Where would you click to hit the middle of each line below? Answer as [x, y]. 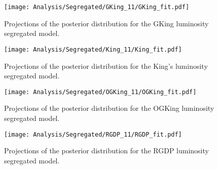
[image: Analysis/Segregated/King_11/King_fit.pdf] [93, 49]
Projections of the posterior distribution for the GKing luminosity [106, 23]
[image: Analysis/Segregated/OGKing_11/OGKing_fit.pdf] [100, 92]
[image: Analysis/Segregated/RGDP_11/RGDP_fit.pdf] [93, 134]
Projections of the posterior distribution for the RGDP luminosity [106, 151]
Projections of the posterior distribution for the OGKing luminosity [109, 108]
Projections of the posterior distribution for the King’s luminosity [106, 66]
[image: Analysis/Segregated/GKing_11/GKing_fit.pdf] [97, 7]
